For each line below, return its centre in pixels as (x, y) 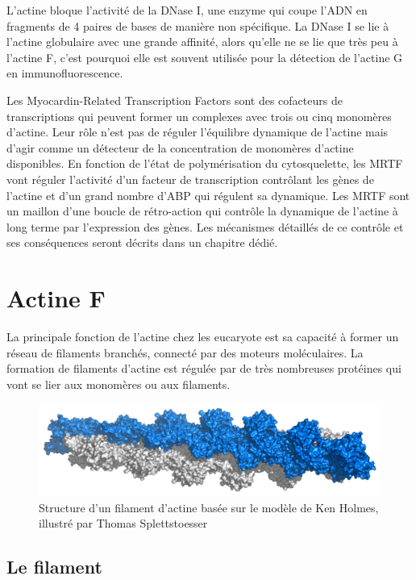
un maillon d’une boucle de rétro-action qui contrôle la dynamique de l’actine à (202, 211)
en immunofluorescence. (65, 73)
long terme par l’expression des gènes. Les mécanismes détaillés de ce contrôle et (205, 226)
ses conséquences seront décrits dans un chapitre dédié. (142, 242)
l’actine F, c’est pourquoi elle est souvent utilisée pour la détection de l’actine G (205, 57)
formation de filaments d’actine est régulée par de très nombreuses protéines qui (204, 368)
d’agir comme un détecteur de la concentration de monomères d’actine (180, 147)
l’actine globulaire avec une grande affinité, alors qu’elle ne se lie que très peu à (202, 42)
